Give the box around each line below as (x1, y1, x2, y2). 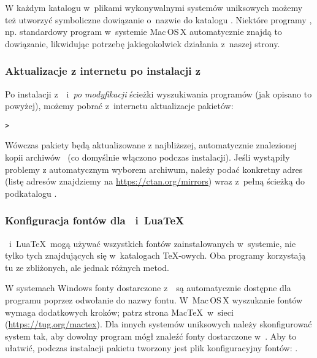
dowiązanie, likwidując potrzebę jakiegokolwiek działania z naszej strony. (5, 37, 280, 50)
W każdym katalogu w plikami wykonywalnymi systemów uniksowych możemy (5, 1, 303, 13)
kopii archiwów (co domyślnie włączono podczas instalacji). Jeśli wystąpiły (5, 151, 290, 164)
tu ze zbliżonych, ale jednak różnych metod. (5, 261, 169, 273)
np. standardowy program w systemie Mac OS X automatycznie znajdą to (5, 25, 282, 38)
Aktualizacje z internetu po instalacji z (5, 63, 201, 78)
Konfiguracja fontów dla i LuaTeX (5, 213, 185, 228)
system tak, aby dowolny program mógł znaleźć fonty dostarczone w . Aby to (5, 329, 297, 342)
